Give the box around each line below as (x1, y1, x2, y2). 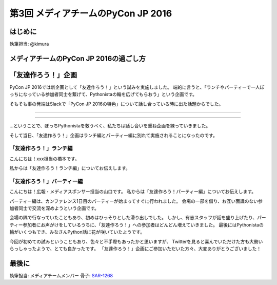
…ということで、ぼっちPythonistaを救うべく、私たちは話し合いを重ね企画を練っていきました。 (9, 123, 211, 129)
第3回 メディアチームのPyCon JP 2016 (9, 8, 172, 19)
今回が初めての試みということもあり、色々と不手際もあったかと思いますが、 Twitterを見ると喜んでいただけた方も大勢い (9, 238, 263, 244)
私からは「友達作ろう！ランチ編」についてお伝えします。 (9, 165, 130, 172)
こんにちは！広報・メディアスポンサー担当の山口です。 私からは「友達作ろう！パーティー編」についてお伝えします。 (9, 188, 256, 195)
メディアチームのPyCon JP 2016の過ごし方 (9, 54, 146, 63)
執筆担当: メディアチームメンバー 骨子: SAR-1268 (9, 272, 113, 278)
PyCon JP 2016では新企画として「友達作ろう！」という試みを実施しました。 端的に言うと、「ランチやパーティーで (9, 84, 251, 90)
